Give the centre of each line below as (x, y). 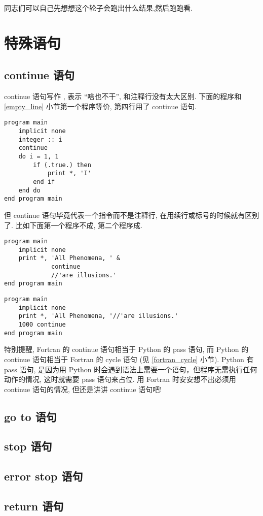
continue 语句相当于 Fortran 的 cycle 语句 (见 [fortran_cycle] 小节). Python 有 (129, 359)
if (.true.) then (62, 165)
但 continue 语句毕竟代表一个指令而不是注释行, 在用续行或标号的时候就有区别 (132, 215)
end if (44, 182)
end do (29, 190)
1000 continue (42, 325)
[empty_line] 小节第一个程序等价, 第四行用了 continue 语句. (100, 106)
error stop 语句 (44, 476)
